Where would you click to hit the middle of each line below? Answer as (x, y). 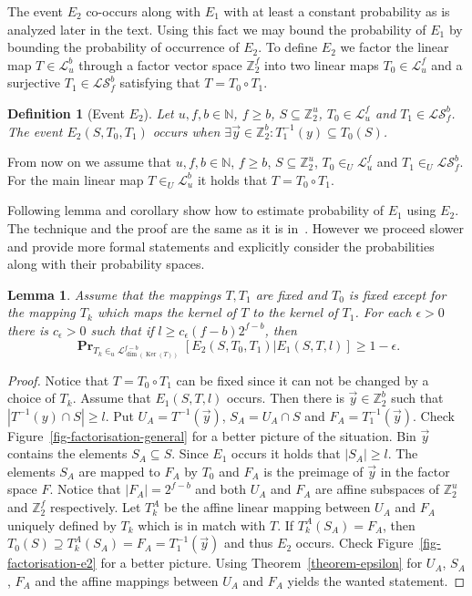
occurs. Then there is (285, 398)
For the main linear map (76, 179)
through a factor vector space (160, 64)
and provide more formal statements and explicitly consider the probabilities (221, 246)
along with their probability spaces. (106, 264)
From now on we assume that (90, 162)
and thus (249, 543)
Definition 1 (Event (66, 113)
